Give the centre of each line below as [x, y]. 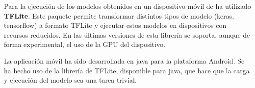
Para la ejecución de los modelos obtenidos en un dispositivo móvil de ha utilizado [127, 6]
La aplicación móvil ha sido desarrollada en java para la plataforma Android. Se [124, 60]
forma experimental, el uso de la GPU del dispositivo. [85, 44]
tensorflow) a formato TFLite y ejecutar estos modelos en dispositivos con [115, 25]
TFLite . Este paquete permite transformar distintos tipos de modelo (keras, [119, 15]
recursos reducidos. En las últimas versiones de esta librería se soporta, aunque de [127, 34]
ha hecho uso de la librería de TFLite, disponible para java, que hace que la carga [127, 70]
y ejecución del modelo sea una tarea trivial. [70, 80]
